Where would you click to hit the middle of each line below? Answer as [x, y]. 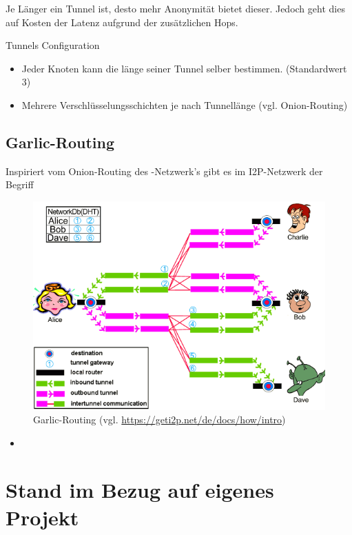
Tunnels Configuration [53, 45]
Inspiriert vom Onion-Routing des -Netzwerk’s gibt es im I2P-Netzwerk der [164, 171]
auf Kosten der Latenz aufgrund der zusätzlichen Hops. [122, 22]
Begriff [20, 184]
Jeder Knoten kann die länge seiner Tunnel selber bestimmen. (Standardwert [184, 68]
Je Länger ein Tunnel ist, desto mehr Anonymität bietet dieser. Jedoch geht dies [175, 8]
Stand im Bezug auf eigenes [140, 490]
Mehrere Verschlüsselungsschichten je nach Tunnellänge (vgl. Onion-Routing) [185, 104]
